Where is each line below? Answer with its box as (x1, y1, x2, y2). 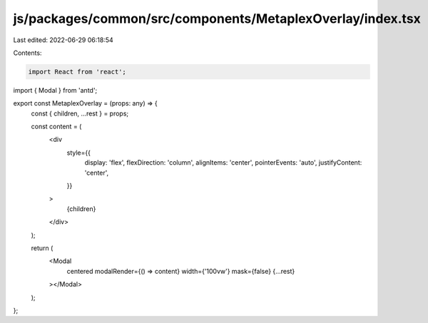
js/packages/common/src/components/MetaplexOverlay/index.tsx (13, 11, 421, 26)
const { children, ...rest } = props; (31, 109, 129, 118)
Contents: (13, 48, 42, 57)
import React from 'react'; (28, 68, 126, 76)
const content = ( (31, 122, 82, 131)
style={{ (66, 148, 91, 157)
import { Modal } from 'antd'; (13, 86, 98, 94)
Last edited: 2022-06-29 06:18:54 (13, 36, 113, 44)
